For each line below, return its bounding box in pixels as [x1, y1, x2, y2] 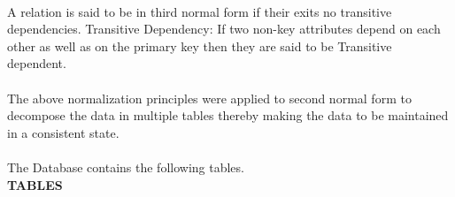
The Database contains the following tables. [7, 157, 244, 176]
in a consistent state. [7, 123, 120, 141]
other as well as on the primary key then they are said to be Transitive [7, 36, 392, 55]
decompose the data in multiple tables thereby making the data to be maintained [7, 106, 449, 125]
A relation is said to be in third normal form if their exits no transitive [7, 2, 392, 20]
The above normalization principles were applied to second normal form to [7, 88, 412, 107]
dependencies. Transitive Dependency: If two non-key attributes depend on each [7, 19, 441, 38]
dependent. [7, 54, 66, 72]
